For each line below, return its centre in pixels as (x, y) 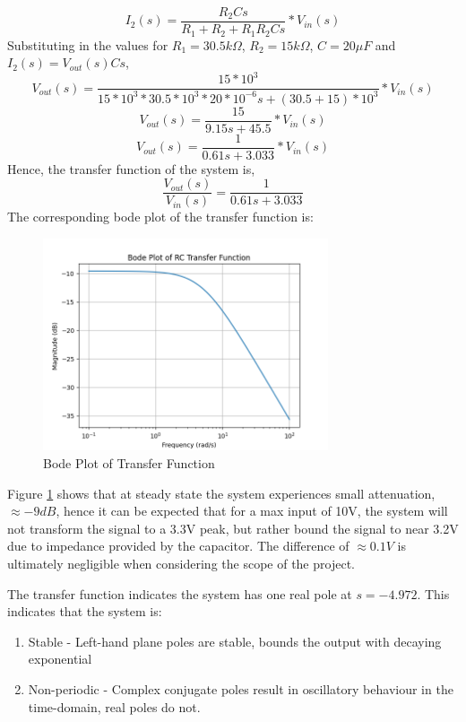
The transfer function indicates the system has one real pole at (180, 593)
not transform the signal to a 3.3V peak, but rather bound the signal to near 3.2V (233, 528)
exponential (60, 659)
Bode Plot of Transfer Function (129, 463)
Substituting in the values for (88, 44)
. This (433, 593)
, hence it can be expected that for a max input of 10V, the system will (252, 511)
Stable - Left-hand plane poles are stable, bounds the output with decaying (235, 641)
